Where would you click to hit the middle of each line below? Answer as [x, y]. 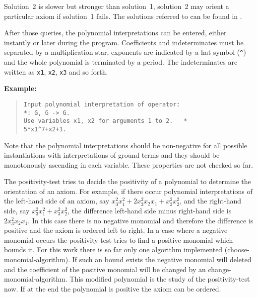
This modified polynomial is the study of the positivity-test [160, 279]
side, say [17, 211]
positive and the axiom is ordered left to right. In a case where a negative [116, 230]
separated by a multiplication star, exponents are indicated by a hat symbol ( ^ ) [125, 52]
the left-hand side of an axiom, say [57, 201]
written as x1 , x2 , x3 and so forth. [56, 71]
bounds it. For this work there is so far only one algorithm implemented [113, 249]
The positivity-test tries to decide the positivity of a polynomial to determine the [128, 181]
